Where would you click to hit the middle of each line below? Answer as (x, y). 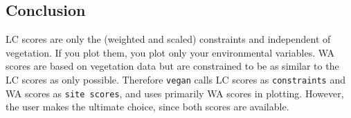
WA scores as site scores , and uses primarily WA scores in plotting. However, (175, 93)
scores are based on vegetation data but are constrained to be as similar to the (172, 66)
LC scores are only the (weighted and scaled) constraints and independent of (168, 39)
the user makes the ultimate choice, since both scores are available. (147, 107)
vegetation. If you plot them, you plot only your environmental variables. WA (170, 52)
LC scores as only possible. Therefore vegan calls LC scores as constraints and (175, 79)
